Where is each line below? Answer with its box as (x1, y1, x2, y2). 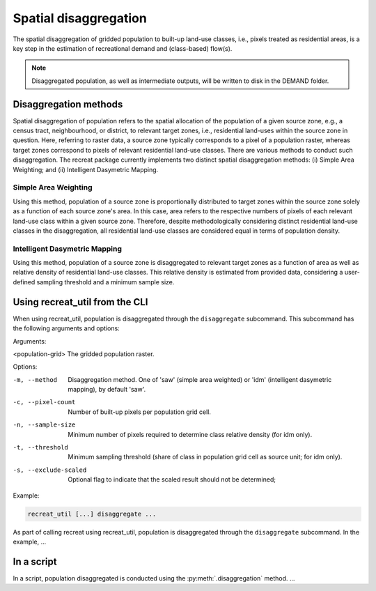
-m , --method (13, 376, 58, 383)
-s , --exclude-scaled (13, 466, 87, 474)
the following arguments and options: (13, 324, 120, 332)
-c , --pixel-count (13, 398, 76, 406)
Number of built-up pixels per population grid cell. (68, 408, 212, 416)
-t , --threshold (13, 443, 69, 452)
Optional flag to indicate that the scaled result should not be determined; (68, 475, 276, 484)
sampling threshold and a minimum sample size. (36, 277, 175, 286)
